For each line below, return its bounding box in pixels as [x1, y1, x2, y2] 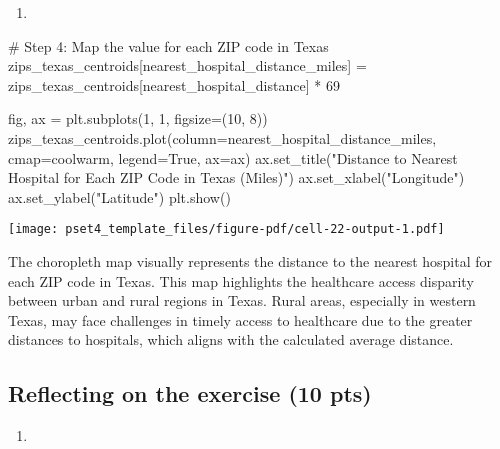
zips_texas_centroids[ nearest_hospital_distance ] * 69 [8, 74, 340, 95]
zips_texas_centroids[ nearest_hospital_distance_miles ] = [8, 55, 367, 76]
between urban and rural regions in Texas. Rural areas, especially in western [8, 290, 476, 311]
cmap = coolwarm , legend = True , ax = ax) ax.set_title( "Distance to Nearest [8, 147, 458, 168]
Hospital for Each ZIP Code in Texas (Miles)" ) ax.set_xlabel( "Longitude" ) [8, 167, 465, 188]
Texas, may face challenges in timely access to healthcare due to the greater [8, 309, 473, 330]
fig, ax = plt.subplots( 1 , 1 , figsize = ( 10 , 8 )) [8, 108, 268, 129]
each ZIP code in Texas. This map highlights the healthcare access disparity [8, 270, 474, 291]
